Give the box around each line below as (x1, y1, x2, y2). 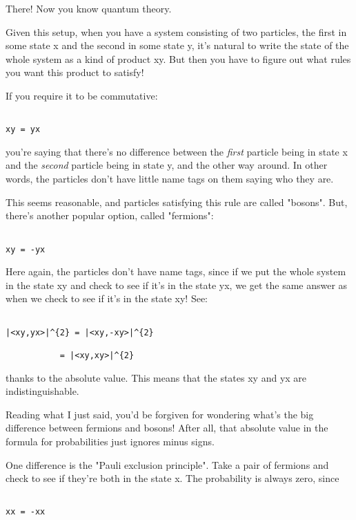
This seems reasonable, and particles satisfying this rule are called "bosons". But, (6, 194, 348, 209)
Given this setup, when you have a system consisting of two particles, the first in (6, 24, 347, 39)
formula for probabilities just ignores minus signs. (6, 434, 215, 448)
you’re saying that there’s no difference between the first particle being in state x (6, 144, 348, 158)
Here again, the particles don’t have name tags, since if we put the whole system (6, 264, 346, 279)
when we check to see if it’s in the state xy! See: (6, 291, 208, 306)
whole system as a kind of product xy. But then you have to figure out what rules (6, 51, 351, 66)
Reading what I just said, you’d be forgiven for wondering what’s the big (6, 407, 314, 421)
